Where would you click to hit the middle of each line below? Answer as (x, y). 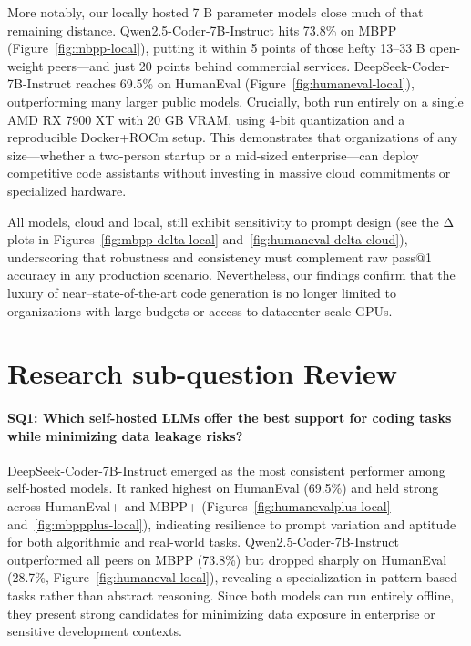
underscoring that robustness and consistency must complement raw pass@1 (220, 256)
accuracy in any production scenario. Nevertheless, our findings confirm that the (231, 275)
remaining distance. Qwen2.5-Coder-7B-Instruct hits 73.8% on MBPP (202, 30)
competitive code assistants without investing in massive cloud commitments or (229, 173)
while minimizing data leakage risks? (125, 435)
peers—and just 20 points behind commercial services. (199, 65)
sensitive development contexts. (95, 631)
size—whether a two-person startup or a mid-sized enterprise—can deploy (213, 154)
